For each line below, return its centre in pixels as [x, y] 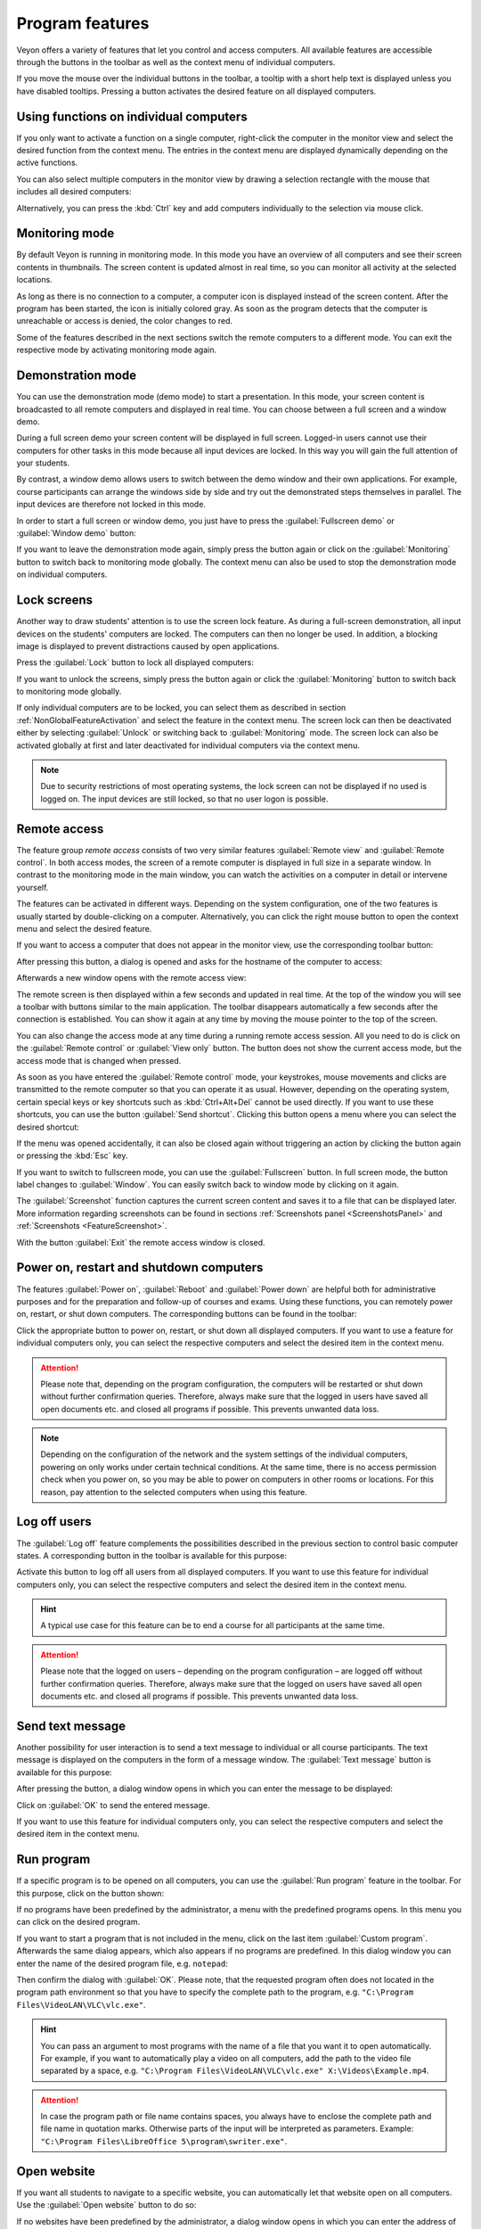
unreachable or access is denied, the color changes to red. [125, 321]
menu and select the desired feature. [84, 929]
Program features [83, 23]
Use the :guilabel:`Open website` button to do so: [106, 2205]
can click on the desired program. [78, 1922]
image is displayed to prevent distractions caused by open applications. [148, 646]
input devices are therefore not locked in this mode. [111, 505]
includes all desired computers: [74, 192]
